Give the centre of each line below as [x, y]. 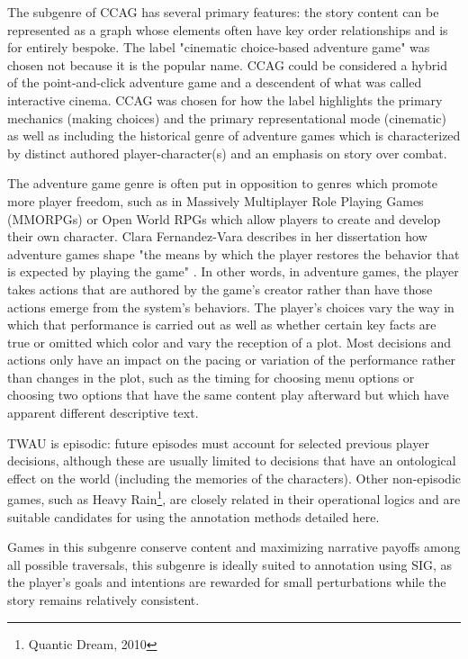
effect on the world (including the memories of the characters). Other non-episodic [234, 478]
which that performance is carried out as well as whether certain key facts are [222, 325]
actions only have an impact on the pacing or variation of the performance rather [232, 360]
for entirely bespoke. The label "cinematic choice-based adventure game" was [219, 47]
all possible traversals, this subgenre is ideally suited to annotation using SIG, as [230, 564]
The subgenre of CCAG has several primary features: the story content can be [223, 12]
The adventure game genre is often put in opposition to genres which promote [222, 183]
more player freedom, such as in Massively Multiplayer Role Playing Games [216, 200]
